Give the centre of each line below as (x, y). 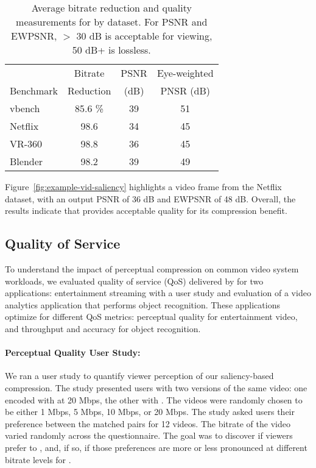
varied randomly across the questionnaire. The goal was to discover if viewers (149, 435)
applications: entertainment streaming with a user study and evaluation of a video (158, 293)
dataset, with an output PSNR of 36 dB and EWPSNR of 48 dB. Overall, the (150, 198)
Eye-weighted (185, 73)
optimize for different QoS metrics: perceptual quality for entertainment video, (151, 317)
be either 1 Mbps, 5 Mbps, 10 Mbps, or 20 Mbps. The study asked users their (150, 412)
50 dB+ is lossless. (111, 50)
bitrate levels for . (38, 459)
